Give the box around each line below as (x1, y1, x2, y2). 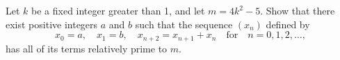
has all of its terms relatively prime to (6, 41, 168, 55)
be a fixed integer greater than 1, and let (31, 3, 205, 17)
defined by (266, 17, 310, 31)
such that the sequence (135, 17, 233, 31)
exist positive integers (6, 17, 98, 31)
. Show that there (260, 3, 335, 17)
